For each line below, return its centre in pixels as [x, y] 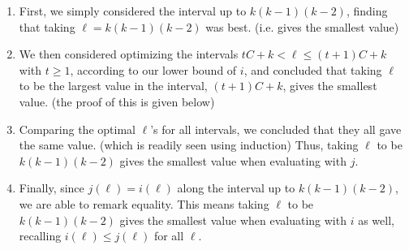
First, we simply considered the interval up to [133, 11]
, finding [367, 11]
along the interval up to [236, 188]
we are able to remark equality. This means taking [144, 203]
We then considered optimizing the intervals [129, 54]
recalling [40, 236]
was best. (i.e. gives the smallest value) [302, 26]
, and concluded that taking [313, 69]
